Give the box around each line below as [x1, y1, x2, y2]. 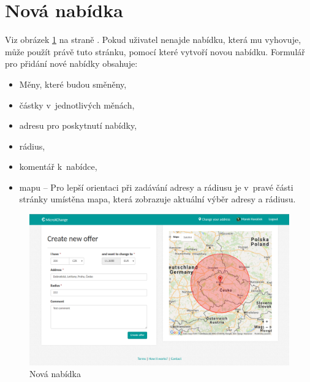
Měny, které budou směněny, [19, 77, 127, 90]
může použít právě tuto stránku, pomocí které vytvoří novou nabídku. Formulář [5, 45, 305, 58]
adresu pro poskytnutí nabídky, [19, 119, 137, 132]
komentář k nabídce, [19, 160, 97, 173]
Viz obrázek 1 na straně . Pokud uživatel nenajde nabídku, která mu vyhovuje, [5, 33, 301, 46]
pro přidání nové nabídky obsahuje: [5, 57, 138, 70]
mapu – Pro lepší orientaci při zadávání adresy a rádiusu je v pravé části [19, 180, 293, 193]
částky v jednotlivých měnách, [19, 98, 135, 111]
